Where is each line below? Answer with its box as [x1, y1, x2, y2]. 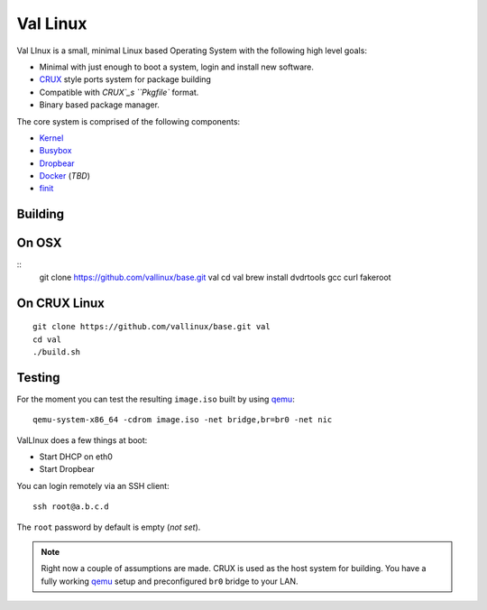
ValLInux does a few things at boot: [16, 434, 148, 446]
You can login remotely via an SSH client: [16, 480, 170, 491]
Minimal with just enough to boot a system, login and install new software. [39, 61, 315, 72]
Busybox [39, 145, 72, 156]
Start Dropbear [39, 464, 95, 475]
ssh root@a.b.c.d [32, 502, 109, 512]
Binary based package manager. [39, 99, 160, 110]
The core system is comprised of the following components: [16, 116, 241, 126]
